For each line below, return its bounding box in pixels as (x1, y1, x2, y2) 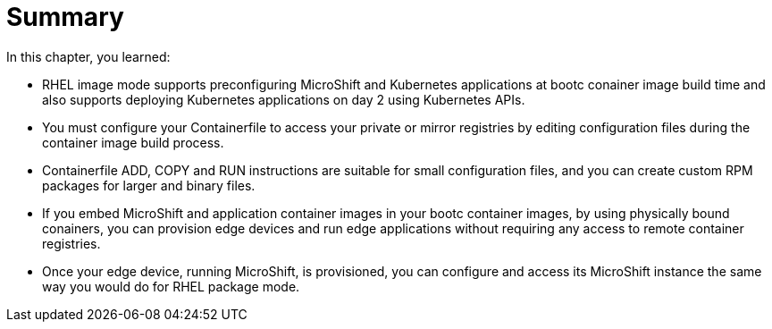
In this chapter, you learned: (6, 48, 171, 64)
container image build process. (42, 134, 224, 150)
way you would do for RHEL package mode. (42, 278, 300, 294)
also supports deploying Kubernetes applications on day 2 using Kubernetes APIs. (42, 91, 525, 107)
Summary (6, 2, 124, 32)
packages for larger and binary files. (42, 177, 256, 193)
